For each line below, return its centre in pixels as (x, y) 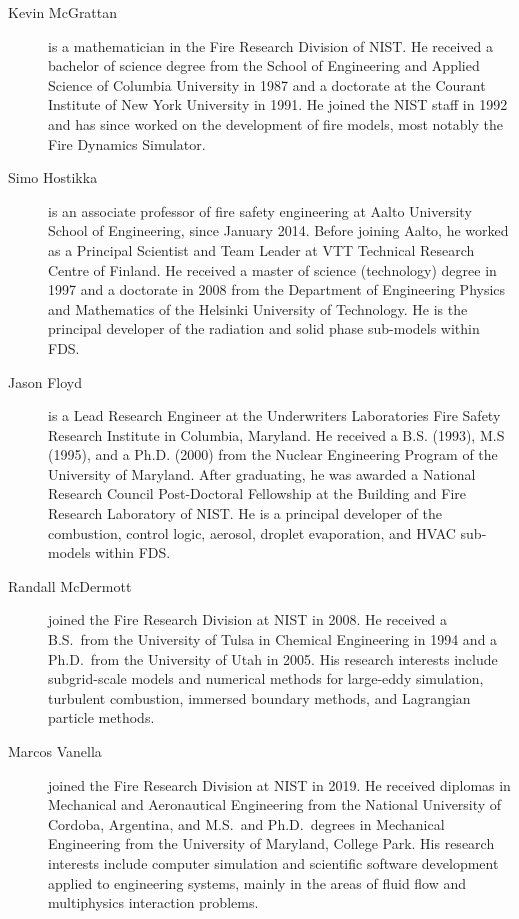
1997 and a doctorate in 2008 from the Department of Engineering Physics (277, 289)
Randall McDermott (70, 585)
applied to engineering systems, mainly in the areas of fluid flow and (257, 882)
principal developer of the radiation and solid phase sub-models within (264, 328)
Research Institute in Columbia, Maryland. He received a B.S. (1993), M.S (276, 434)
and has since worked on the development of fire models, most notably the (275, 123)
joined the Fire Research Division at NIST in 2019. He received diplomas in (279, 784)
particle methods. (101, 717)
